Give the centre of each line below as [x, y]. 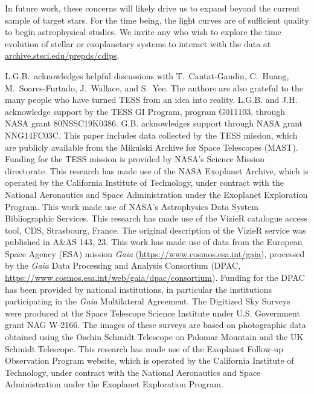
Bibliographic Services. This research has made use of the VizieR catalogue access [156, 218]
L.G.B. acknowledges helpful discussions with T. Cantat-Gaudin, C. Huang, [147, 75]
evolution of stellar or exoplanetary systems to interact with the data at [138, 43]
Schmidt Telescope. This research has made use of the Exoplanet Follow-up [144, 348]
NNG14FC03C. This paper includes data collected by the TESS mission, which [151, 135]
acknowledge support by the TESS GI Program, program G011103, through [145, 111]
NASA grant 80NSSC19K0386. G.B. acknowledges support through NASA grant [154, 123]
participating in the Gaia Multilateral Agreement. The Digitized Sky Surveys [148, 301]
